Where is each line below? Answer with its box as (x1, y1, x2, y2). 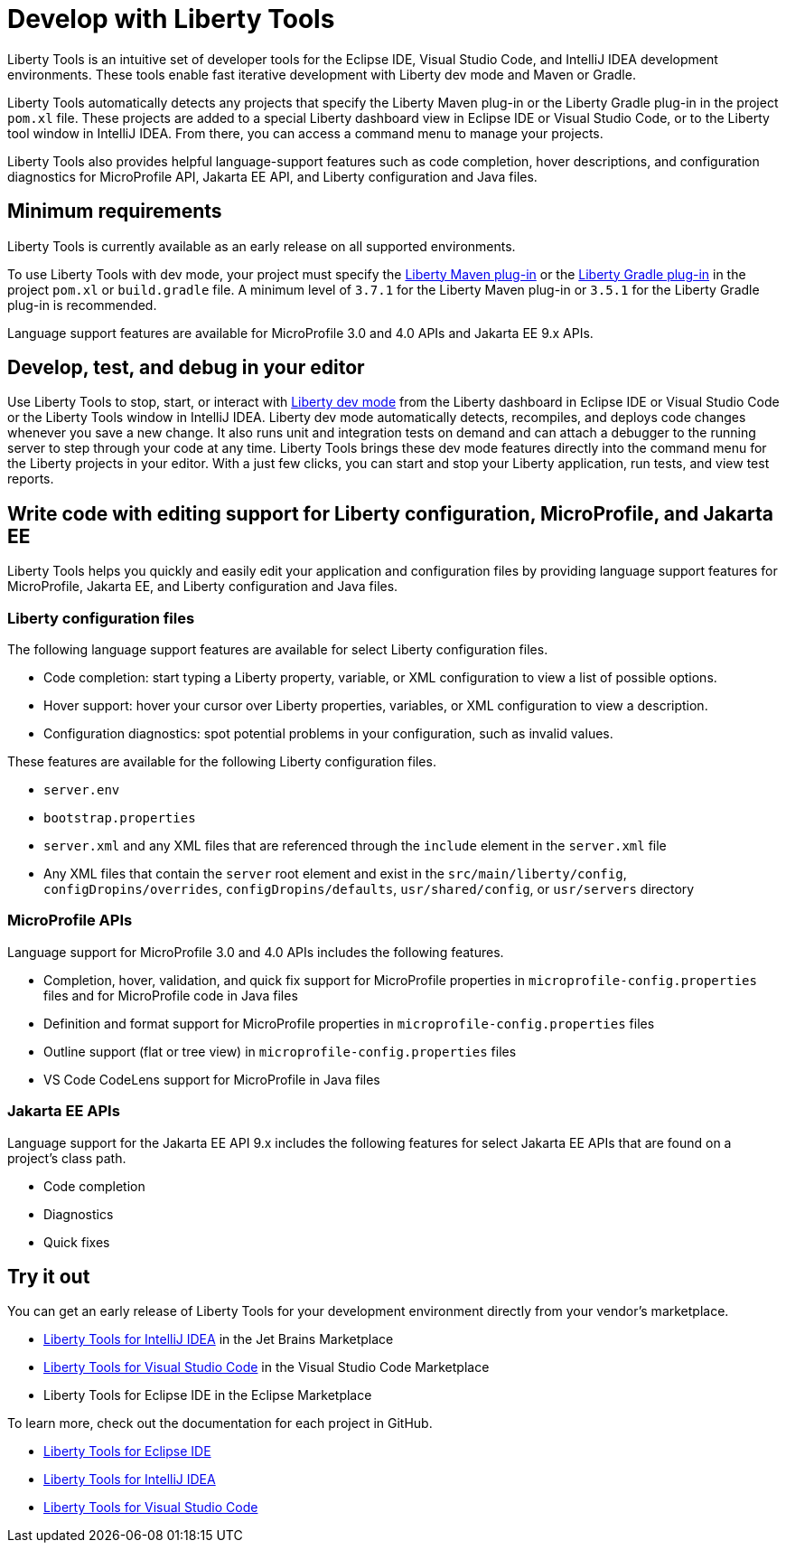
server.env (43, 783, 120, 798)
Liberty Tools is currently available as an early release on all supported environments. (7, 238, 516, 254)
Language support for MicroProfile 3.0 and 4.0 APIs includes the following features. (7, 944, 504, 960)
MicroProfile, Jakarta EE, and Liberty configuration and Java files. (7, 578, 398, 595)
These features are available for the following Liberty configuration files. (7, 754, 436, 770)
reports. (7, 471, 54, 487)
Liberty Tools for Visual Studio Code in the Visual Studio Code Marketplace (43, 1359, 490, 1376)
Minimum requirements (7, 200, 222, 223)
